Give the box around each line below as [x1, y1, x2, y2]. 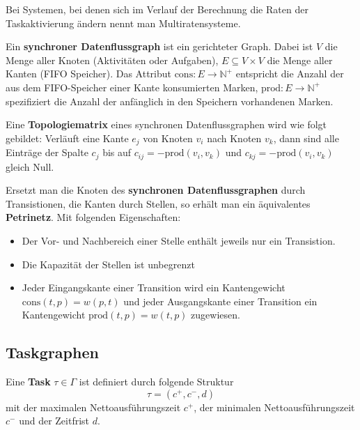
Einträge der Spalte [6, 145, 88, 160]
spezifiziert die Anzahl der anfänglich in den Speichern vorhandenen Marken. [6, 93, 334, 108]
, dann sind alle [273, 130, 339, 145]
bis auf [102, 145, 132, 160]
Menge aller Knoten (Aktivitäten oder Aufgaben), [6, 52, 219, 67]
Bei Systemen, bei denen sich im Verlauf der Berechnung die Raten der [6, 2, 308, 16]
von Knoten [143, 130, 193, 145]
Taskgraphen [6, 341, 99, 363]
